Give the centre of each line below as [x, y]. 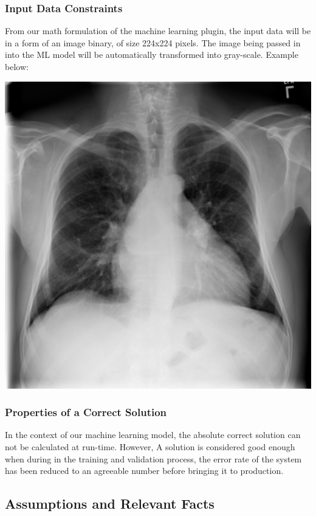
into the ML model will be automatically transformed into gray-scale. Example [152, 55]
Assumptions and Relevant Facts [110, 504]
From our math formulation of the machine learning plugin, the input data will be [158, 31]
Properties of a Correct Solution [86, 412]
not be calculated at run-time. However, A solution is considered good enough [150, 447]
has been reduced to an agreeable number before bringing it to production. [144, 471]
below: [17, 66]
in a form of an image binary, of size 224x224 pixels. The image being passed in [153, 42]
